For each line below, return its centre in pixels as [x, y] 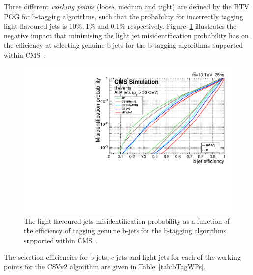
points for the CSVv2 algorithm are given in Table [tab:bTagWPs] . [105, 266]
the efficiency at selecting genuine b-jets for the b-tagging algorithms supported [124, 45]
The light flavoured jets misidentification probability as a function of [127, 221]
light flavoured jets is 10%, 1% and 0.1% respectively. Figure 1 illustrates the [120, 26]
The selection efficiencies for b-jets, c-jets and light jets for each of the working [122, 257]
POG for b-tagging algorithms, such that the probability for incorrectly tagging [124, 16]
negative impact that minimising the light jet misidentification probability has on [126, 35]
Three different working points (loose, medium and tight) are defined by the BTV [126, 6]
